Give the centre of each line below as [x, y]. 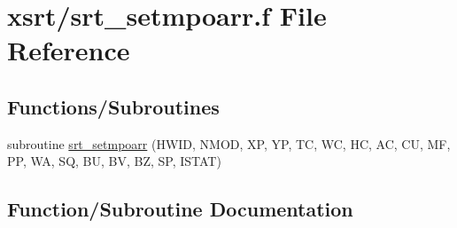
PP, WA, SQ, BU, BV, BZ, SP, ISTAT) [114, 161]
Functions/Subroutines [113, 106]
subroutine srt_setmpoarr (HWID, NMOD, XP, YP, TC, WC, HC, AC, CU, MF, [229, 143]
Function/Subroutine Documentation [180, 209]
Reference [69, 50]
